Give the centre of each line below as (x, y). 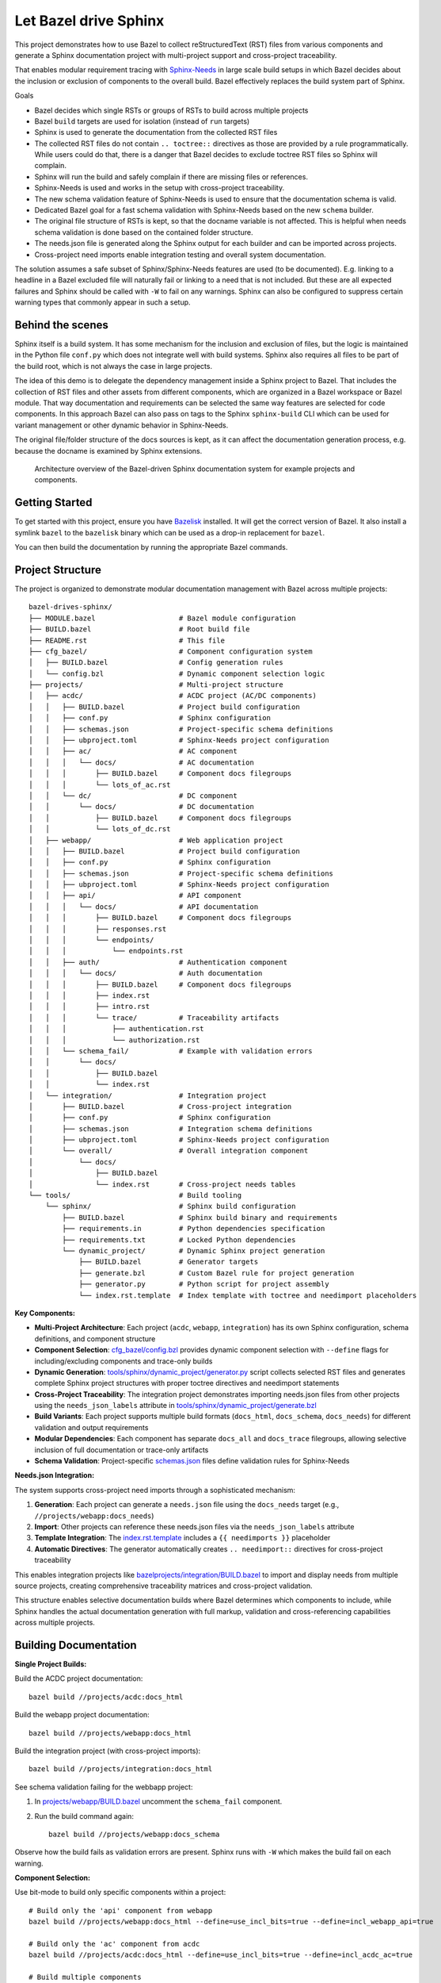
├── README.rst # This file (127, 640)
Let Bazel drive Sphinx (89, 21)
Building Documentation (76, 1645)
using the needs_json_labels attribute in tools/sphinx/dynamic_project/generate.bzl (175, 1406)
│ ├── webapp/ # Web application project (156, 840)
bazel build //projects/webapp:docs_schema (134, 1834)
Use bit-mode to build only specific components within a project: (120, 1893)
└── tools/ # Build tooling (135, 1195)
